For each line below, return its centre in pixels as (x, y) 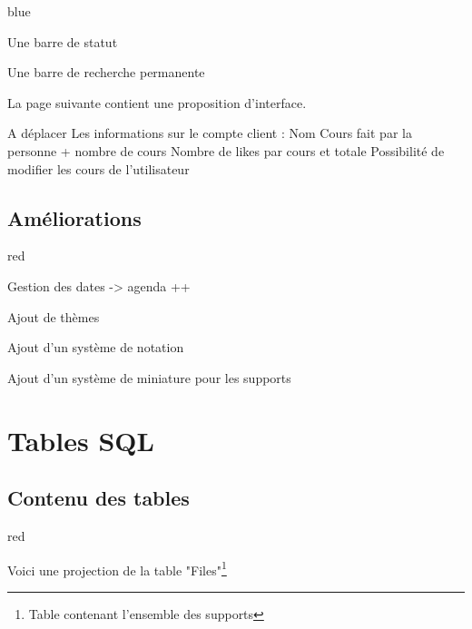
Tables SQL (81, 440)
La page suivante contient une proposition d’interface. (157, 102)
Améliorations (74, 217)
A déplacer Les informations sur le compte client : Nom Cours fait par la (210, 133)
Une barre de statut (63, 41)
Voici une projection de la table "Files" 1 (117, 568)
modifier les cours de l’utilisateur (98, 168)
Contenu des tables (98, 498)
